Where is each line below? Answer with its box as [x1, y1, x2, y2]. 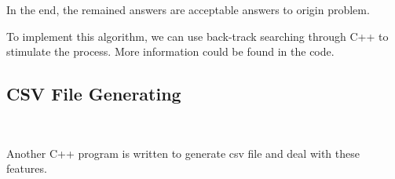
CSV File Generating [6, 82, 181, 106]
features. [6, 160, 47, 177]
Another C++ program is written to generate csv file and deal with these [6, 144, 360, 161]
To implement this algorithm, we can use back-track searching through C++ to [6, 27, 389, 44]
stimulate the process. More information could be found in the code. [6, 43, 335, 60]
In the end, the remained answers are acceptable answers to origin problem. [6, 2, 370, 17]
